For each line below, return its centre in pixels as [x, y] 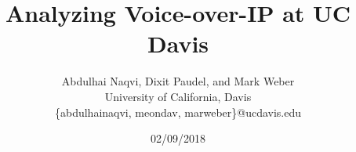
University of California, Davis [178, 96]
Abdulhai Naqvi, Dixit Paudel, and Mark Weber [178, 81]
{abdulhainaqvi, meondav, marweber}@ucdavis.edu [178, 112]
